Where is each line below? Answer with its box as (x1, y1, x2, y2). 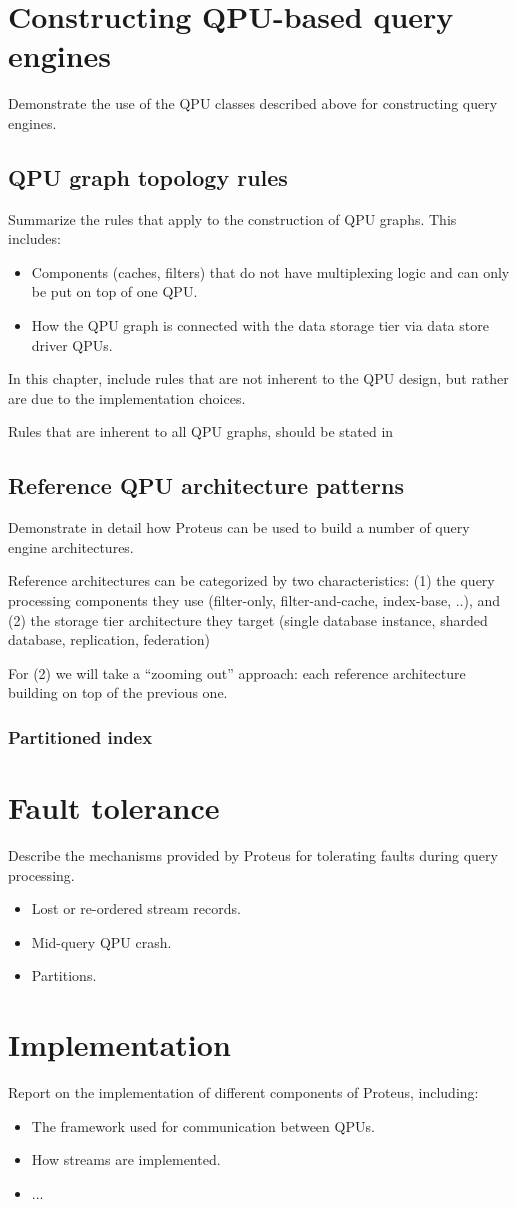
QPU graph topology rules (8, 161, 288, 192)
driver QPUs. (31, 334, 113, 355)
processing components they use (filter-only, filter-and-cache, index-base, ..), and (8, 590, 501, 611)
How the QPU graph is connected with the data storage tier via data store (31, 315, 489, 336)
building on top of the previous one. (8, 682, 228, 703)
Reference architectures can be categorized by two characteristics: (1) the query (8, 570, 495, 591)
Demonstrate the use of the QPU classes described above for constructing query (8, 93, 498, 114)
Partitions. (31, 965, 97, 986)
